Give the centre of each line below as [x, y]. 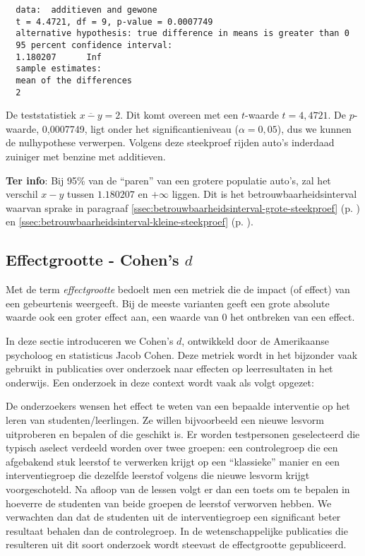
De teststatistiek [41, 115]
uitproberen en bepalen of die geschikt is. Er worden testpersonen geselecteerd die [183, 433]
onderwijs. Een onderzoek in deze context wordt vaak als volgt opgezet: [160, 382]
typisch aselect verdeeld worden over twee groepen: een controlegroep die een [172, 448]
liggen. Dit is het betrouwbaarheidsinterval [264, 194]
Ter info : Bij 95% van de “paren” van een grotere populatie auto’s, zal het [168, 180]
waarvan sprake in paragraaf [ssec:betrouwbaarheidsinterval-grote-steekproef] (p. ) [183, 207]
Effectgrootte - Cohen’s [92, 260]
